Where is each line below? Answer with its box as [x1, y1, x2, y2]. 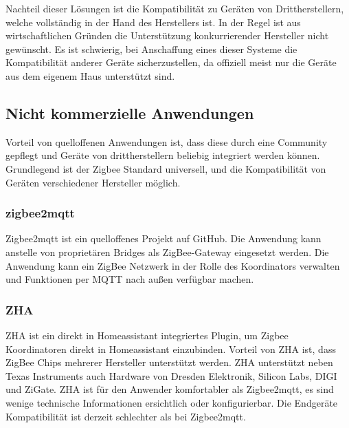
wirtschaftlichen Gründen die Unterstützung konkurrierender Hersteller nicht [5, 28, 329, 43]
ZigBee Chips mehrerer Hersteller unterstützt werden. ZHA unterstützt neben [5, 355, 333, 370]
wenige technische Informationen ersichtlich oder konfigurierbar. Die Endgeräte [5, 395, 338, 409]
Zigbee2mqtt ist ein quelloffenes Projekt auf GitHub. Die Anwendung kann [5, 231, 322, 246]
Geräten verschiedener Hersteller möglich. [5, 175, 181, 189]
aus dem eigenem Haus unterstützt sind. [5, 68, 175, 83]
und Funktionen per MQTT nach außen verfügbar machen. [5, 272, 254, 286]
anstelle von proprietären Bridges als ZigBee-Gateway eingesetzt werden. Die [5, 244, 329, 259]
